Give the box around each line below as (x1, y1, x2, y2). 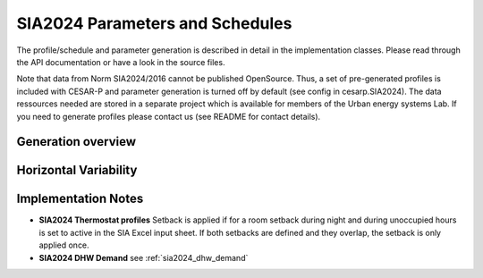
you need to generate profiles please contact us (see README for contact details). (16, 111, 321, 122)
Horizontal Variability (16, 163, 138, 178)
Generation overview (16, 134, 137, 149)
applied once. (38, 240, 89, 250)
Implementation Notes (16, 191, 144, 206)
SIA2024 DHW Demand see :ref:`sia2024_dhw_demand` (38, 252, 249, 263)
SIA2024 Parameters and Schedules (16, 13, 292, 33)
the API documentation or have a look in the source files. (16, 56, 225, 67)
